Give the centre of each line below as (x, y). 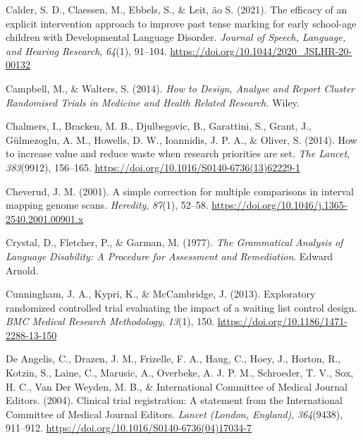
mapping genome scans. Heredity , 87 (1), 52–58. (107, 205)
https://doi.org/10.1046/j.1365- (279, 205)
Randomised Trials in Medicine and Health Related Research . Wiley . (153, 102)
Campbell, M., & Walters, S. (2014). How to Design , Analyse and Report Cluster (180, 88)
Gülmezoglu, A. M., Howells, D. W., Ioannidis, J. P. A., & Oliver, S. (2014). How (181, 139)
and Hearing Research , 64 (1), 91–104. (86, 50)
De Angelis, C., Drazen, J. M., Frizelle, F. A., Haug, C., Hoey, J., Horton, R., (173, 359)
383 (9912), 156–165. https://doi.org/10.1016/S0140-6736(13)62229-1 (153, 167)
